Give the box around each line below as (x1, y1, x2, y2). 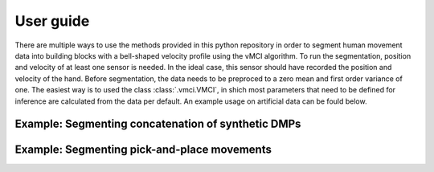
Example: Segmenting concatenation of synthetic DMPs (14, 117, 301, 131)
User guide (14, 12, 90, 30)
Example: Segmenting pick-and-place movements (14, 143, 272, 157)
